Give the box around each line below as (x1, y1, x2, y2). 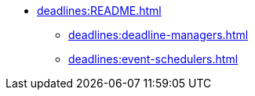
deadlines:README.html (37, 4, 162, 17)
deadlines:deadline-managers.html (68, 28, 249, 41)
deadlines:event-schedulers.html (68, 52, 239, 66)
